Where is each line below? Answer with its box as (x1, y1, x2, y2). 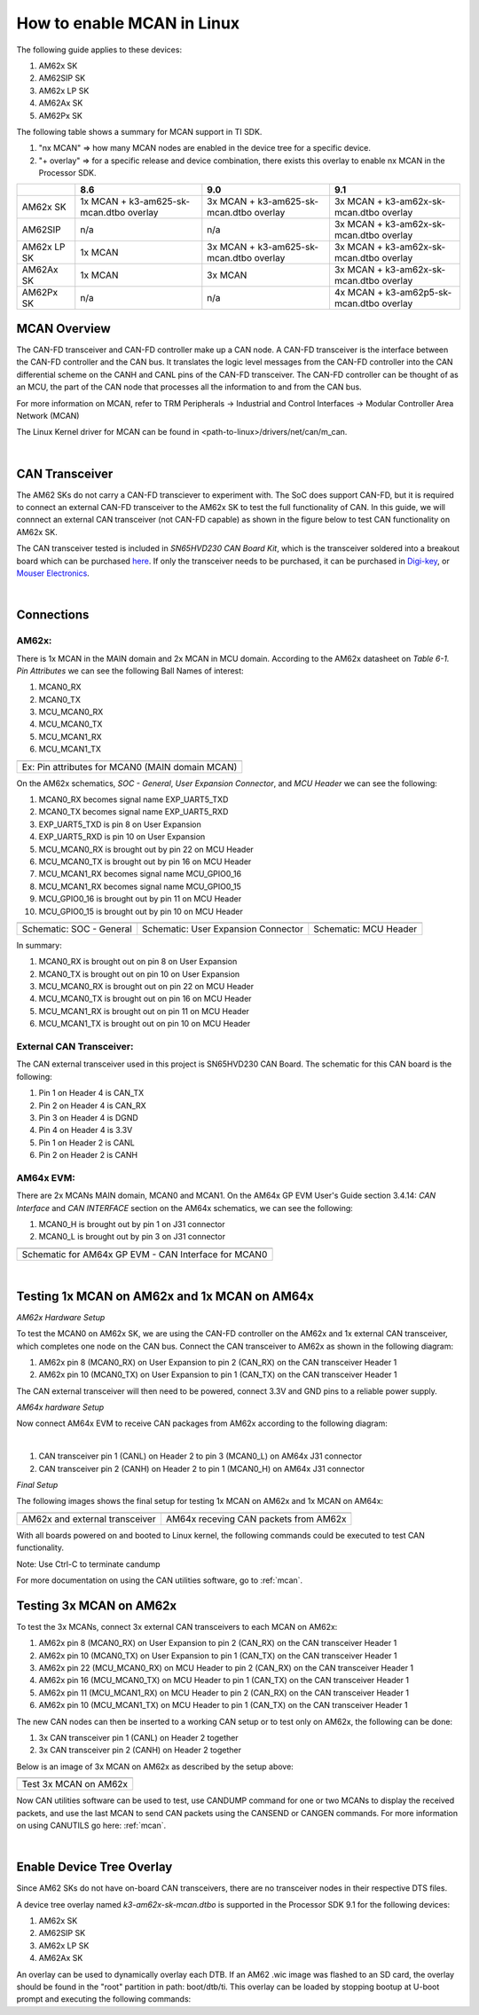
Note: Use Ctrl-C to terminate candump (16, 1558, 161, 1570)
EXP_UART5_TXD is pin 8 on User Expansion (38, 819, 201, 830)
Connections (16, 608, 90, 623)
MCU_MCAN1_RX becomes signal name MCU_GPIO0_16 (38, 869, 242, 879)
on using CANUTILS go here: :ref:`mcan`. (16, 1820, 167, 1830)
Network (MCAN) (16, 410, 80, 421)
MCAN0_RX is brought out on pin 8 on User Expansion (38, 956, 238, 967)
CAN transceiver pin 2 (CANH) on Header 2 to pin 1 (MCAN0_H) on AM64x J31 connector (38, 1463, 365, 1474)
